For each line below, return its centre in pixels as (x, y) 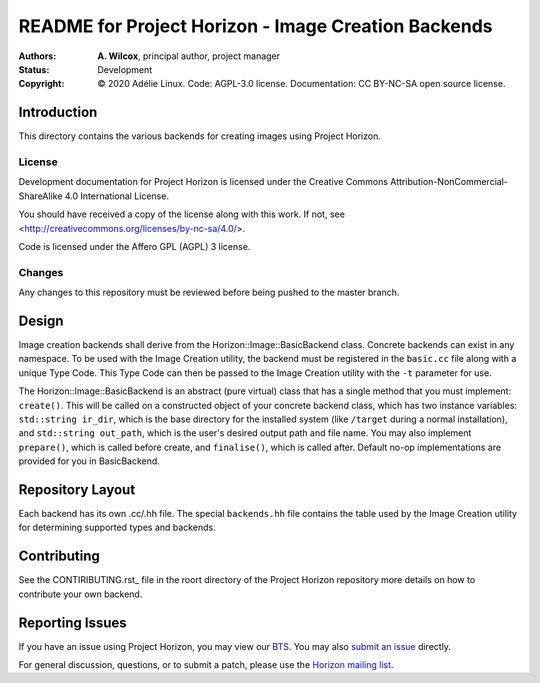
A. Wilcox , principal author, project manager (188, 56)
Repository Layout (77, 489)
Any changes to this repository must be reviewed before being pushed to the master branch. (209, 292)
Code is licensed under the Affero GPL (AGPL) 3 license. (134, 246)
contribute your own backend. (80, 594)
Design (41, 320)
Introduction (58, 112)
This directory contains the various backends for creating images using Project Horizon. (200, 136)
